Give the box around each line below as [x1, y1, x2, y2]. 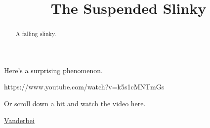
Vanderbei [4, 115, 35, 125]
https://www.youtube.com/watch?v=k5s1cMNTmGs [4, 82, 165, 92]
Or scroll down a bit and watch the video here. [4, 98, 146, 109]
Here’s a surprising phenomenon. [4, 65, 103, 75]
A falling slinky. [15, 30, 56, 38]
